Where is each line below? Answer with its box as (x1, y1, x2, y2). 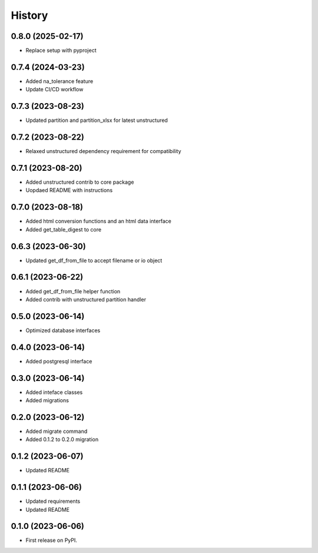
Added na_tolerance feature (25, 77, 94, 85)
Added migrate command (25, 428, 88, 435)
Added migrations (25, 397, 69, 404)
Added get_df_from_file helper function (25, 287, 121, 294)
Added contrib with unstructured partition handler (25, 296, 147, 303)
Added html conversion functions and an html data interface (25, 218, 172, 225)
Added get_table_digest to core (25, 226, 102, 233)
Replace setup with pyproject (25, 47, 97, 54)
